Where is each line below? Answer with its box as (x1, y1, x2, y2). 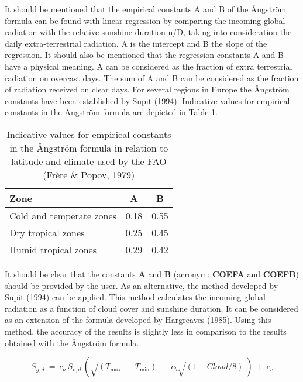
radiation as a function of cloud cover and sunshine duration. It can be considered (5, 302, 298, 314)
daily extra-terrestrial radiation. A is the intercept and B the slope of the (5, 37, 267, 49)
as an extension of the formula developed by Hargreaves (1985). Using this (5, 314, 271, 326)
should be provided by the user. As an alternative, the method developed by (5, 279, 278, 291)
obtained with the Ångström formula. (5, 336, 139, 349)
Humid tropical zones (9, 242, 97, 256)
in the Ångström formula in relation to (9, 140, 168, 154)
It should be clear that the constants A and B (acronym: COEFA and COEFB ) (5, 267, 299, 280)
